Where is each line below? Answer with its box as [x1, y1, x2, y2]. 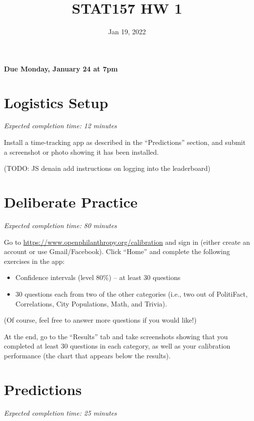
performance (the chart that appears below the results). [4, 350, 171, 360]
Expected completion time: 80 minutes [4, 220, 117, 230]
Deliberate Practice [4, 192, 138, 211]
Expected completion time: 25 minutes [4, 407, 117, 418]
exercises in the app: [4, 256, 65, 266]
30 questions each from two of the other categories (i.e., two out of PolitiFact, [15, 288, 248, 299]
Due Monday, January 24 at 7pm [4, 63, 118, 73]
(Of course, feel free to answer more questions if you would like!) [4, 315, 197, 325]
